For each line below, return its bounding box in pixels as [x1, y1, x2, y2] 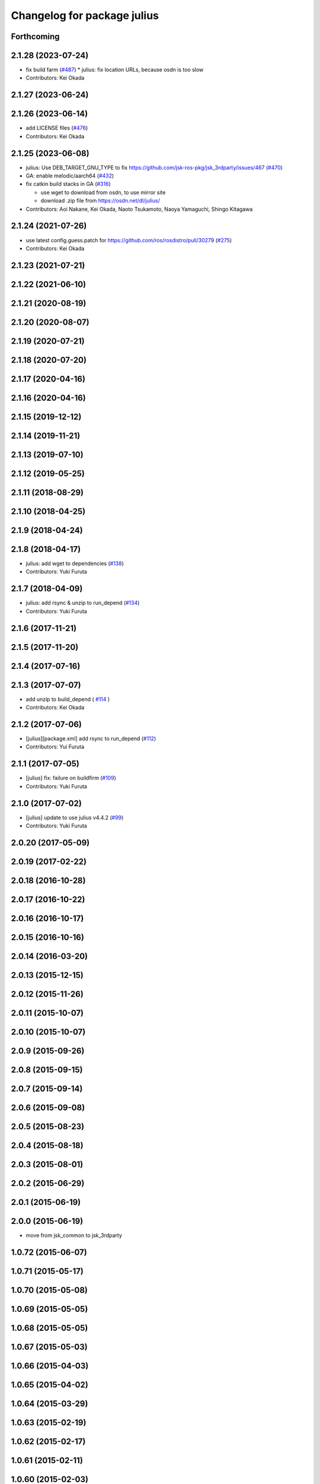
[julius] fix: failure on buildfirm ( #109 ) [25, 775, 117, 782]
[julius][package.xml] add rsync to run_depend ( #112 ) [25, 735, 156, 742]
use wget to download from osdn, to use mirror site [40, 189, 166, 196]
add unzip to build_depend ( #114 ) [25, 695, 110, 703]
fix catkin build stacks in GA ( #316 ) [25, 180, 111, 188]
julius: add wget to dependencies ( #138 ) [25, 560, 124, 567]
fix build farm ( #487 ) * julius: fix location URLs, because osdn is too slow [25, 66, 204, 74]
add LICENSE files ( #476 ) [25, 125, 88, 132]
